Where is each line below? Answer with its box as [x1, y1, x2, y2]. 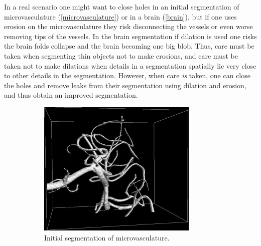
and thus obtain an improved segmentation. [4, 90, 138, 100]
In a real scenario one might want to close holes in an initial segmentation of [4, 2, 239, 12]
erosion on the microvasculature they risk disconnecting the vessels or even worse [4, 21, 253, 32]
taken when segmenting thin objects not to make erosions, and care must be [4, 50, 238, 61]
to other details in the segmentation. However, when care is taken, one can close [4, 70, 250, 81]
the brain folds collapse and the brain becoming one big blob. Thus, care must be [4, 41, 254, 51]
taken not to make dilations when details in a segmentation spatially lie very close [4, 60, 256, 71]
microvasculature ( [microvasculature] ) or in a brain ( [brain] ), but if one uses [4, 11, 237, 22]
